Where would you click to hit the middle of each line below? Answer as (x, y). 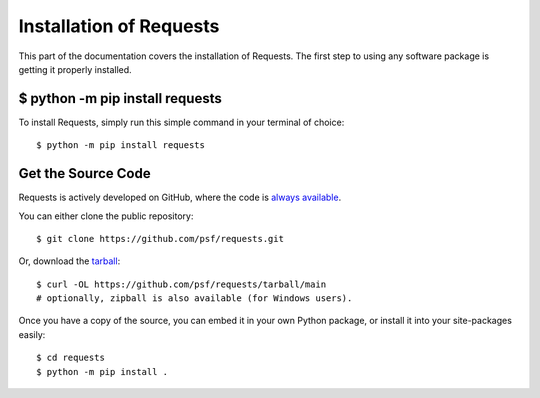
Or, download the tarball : (69, 261)
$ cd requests (70, 358)
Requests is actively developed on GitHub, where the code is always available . (180, 197)
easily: (32, 334)
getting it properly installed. (75, 69)
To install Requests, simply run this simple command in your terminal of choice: (181, 122)
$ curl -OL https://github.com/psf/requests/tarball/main (181, 284)
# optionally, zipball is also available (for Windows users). (194, 298)
